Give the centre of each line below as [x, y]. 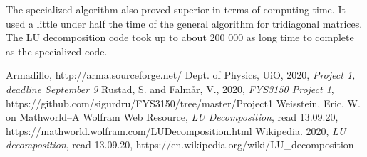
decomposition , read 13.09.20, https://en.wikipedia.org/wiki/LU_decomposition [180, 145]
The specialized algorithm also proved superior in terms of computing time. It [176, 9]
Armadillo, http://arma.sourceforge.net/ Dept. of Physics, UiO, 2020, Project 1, [181, 75]
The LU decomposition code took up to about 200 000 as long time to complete [180, 37]
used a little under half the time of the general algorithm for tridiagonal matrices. [184, 23]
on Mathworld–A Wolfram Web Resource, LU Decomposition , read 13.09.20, [172, 117]
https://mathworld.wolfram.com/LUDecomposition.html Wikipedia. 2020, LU [176, 130]
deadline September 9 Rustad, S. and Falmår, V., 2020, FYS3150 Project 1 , [170, 88]
